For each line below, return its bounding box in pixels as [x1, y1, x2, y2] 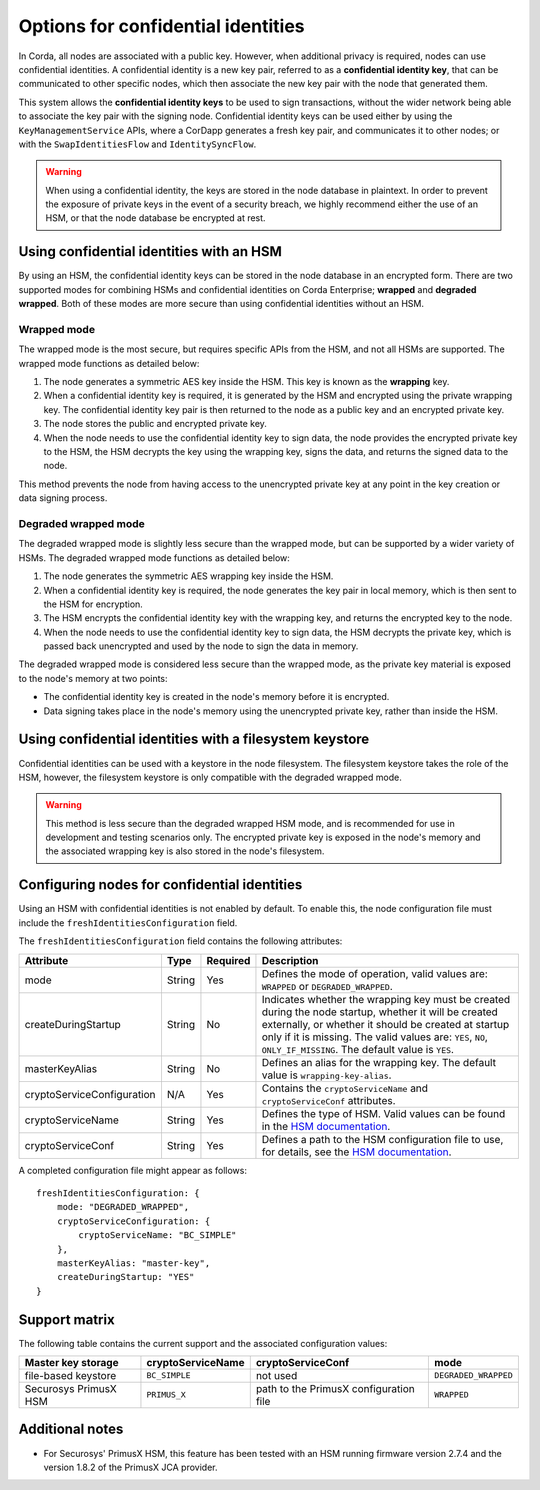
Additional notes [18, 1421, 124, 1438]
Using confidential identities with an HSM [18, 243, 282, 260]
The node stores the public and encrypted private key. [43, 418, 267, 430]
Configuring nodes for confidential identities [18, 876, 303, 894]
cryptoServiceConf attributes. [261, 1093, 396, 1107]
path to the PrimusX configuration [255, 1381, 415, 1395]
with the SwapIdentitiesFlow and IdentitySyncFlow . [18, 138, 257, 150]
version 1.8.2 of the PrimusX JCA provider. [43, 1461, 219, 1473]
